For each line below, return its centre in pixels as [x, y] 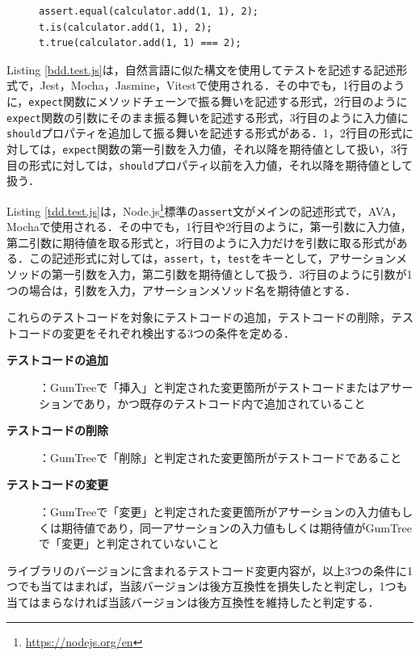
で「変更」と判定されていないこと [129, 543]
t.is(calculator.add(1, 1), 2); [126, 27]
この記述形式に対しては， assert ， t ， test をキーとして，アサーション [212, 258]
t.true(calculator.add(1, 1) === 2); [140, 43]
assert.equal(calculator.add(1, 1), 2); [149, 11]
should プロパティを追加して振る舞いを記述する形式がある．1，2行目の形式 [204, 133]
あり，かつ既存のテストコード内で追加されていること [225, 403]
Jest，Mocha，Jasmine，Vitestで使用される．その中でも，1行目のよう [223, 85]
